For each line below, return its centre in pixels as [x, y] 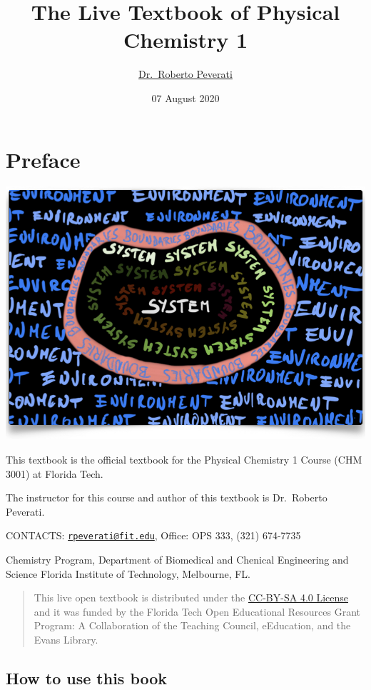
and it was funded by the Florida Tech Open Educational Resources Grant [197, 611]
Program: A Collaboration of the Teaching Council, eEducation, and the [192, 625]
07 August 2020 [185, 97]
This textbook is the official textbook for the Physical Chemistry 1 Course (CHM [184, 460]
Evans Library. [66, 640]
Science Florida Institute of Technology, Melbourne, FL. [128, 573]
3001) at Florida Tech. [55, 473]
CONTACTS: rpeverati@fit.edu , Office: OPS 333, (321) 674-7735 [153, 535]
